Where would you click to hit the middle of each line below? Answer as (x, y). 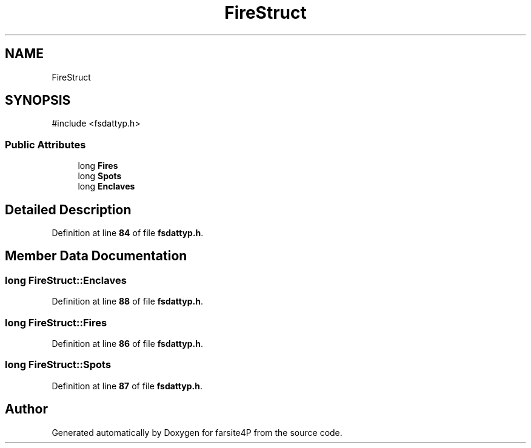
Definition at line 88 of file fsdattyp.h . (127, 301)
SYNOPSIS (38, 100)
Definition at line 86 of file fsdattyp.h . (127, 344)
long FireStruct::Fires (56, 322)
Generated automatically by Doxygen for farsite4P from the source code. (197, 432)
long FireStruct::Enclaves (66, 280)
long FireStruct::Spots (58, 365)
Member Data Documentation (96, 256)
